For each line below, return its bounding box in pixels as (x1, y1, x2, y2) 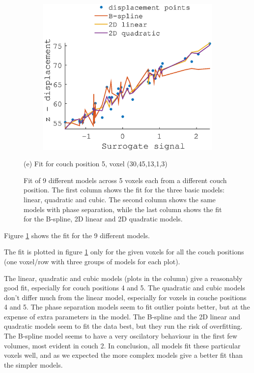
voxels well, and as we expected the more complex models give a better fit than (4, 350, 243, 360)
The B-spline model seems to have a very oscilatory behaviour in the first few (4, 331, 237, 341)
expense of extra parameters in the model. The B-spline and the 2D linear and (4, 311, 241, 321)
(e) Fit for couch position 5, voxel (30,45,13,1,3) (24, 158, 168, 169)
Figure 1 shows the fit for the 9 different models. (4, 230, 150, 240)
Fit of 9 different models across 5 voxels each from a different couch (24, 175, 227, 185)
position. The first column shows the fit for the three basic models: (24, 185, 225, 195)
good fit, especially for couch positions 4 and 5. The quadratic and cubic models (4, 282, 245, 293)
